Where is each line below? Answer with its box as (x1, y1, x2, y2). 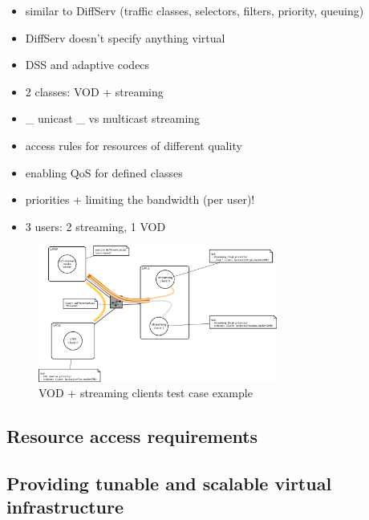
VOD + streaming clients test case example (39, 384, 253, 401)
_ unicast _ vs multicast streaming (25, 110, 201, 127)
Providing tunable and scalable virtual (6, 470, 332, 495)
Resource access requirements (6, 424, 258, 449)
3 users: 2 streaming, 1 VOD (25, 217, 166, 234)
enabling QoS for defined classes (25, 164, 183, 181)
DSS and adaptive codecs (25, 56, 150, 73)
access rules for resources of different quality (25, 136, 242, 153)
